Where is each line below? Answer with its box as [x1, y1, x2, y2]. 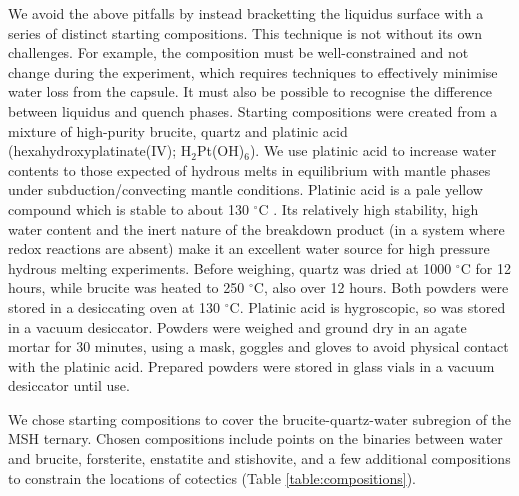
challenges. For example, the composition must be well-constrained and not [8, 42, 469, 63]
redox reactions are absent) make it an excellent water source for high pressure [8, 238, 490, 259]
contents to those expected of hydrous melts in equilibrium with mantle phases [8, 159, 491, 180]
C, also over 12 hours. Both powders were [253, 277, 509, 298]
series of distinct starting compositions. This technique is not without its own [8, 22, 483, 43]
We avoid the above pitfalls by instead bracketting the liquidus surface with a [8, 3, 484, 23]
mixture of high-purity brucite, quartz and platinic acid [8, 120, 348, 141]
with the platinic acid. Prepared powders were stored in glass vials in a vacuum [8, 355, 495, 376]
